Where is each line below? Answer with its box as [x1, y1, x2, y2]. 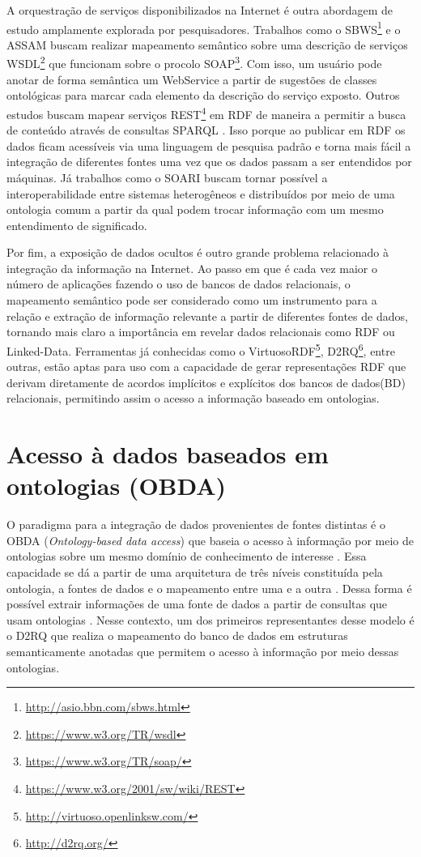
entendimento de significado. [6, 216, 147, 233]
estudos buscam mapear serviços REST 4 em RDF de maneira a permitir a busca [6, 103, 406, 122]
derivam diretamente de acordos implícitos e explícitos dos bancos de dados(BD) [6, 373, 406, 390]
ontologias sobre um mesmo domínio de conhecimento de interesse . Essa [6, 548, 367, 565]
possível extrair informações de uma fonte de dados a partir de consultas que [6, 595, 388, 612]
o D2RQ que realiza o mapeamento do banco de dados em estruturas [6, 627, 348, 644]
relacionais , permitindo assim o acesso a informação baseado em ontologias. [6, 390, 380, 407]
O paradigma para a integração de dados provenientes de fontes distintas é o [6, 516, 385, 533]
